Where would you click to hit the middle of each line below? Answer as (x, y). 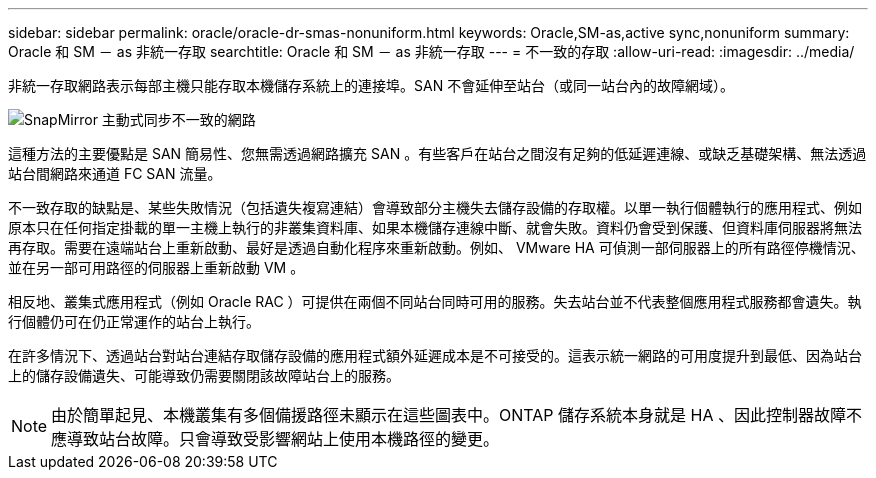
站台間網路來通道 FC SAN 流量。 (115, 173)
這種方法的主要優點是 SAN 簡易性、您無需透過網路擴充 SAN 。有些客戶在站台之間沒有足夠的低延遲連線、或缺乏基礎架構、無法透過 (437, 153)
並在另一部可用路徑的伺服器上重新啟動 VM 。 (156, 267)
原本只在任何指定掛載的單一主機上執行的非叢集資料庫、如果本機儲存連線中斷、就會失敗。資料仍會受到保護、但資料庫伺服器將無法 (435, 227)
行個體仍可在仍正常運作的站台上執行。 (134, 321)
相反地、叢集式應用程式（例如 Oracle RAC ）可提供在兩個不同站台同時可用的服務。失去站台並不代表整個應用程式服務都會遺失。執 (435, 301)
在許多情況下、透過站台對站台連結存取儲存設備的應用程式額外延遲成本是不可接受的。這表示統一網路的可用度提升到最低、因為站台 (435, 355)
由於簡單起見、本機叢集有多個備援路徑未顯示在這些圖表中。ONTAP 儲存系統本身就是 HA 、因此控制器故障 (449, 415)
